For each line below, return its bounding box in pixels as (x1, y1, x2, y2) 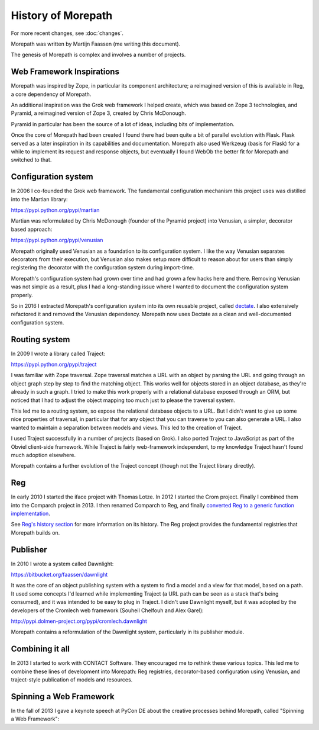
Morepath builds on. (11, 529, 60, 536)
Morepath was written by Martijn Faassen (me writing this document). (11, 40, 181, 47)
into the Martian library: (11, 195, 68, 202)
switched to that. (11, 156, 52, 163)
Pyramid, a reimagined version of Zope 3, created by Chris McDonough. (11, 110, 186, 117)
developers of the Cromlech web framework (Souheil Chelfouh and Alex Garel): (11, 607, 204, 614)
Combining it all (11, 644, 70, 654)
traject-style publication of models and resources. (11, 676, 133, 683)
